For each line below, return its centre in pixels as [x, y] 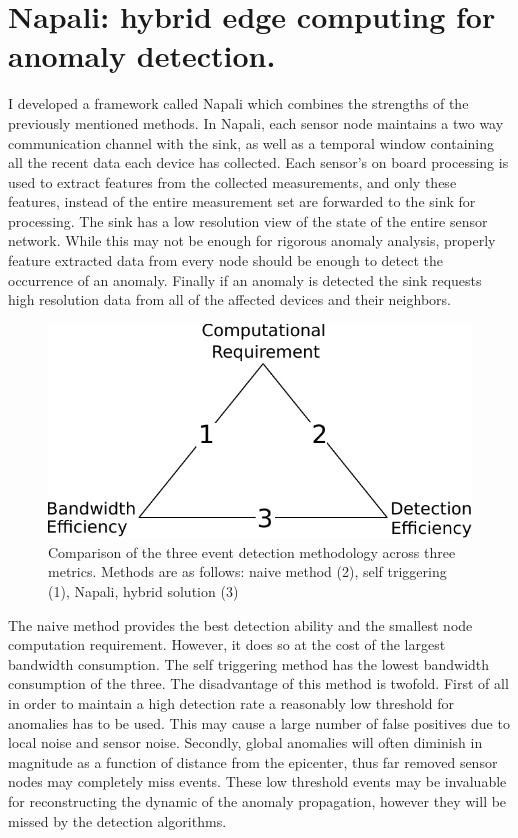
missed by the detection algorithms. [117, 820]
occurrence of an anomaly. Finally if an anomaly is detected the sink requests [245, 279]
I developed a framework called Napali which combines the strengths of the [238, 103]
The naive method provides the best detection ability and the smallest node [240, 624]
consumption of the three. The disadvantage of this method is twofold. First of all [258, 683]
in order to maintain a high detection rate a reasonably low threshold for [231, 702]
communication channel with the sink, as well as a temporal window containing [251, 142]
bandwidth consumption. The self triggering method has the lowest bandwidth [249, 663]
